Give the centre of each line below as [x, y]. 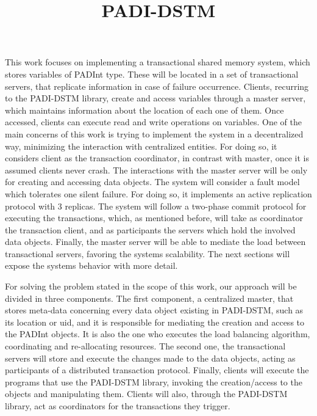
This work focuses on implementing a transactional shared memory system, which [158, 62]
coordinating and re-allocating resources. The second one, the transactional [145, 346]
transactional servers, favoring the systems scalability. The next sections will [148, 253]
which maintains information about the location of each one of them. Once [144, 110]
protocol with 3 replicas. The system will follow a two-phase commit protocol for [156, 206]
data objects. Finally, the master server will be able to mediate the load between [155, 242]
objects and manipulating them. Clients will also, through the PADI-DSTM [146, 394]
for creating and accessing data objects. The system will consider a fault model [152, 182]
